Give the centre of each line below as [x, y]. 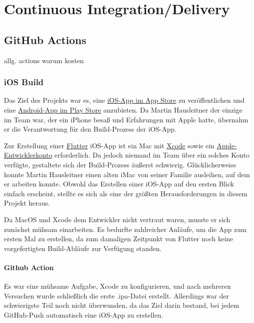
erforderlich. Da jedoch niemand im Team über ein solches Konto [152, 155]
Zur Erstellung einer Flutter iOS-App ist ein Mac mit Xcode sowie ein [109, 145]
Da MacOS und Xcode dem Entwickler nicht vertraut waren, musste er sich [117, 219]
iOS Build [24, 82]
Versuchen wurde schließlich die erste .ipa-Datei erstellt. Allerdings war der [116, 295]
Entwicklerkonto [28, 155]
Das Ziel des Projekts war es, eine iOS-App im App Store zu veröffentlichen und [124, 100]
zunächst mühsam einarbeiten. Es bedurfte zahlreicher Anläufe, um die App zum [125, 229]
